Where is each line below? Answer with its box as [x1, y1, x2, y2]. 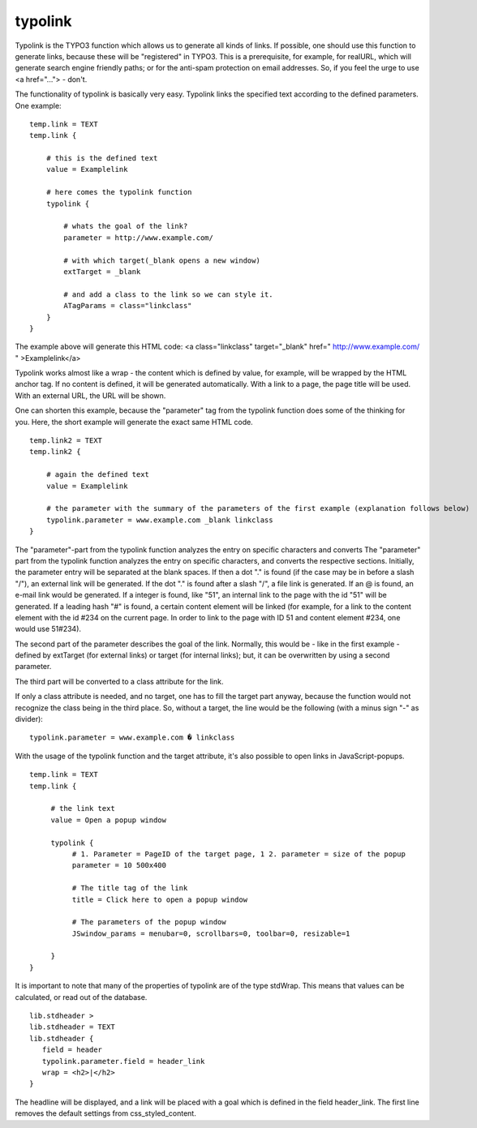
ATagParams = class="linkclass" [63, 301, 192, 311]
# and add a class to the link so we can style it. [63, 290, 273, 299]
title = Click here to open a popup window [71, 894, 247, 904]
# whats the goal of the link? [63, 221, 188, 231]
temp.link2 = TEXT [29, 436, 103, 445]
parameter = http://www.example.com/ [63, 233, 214, 242]
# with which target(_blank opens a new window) [63, 255, 261, 265]
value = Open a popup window [50, 815, 166, 825]
